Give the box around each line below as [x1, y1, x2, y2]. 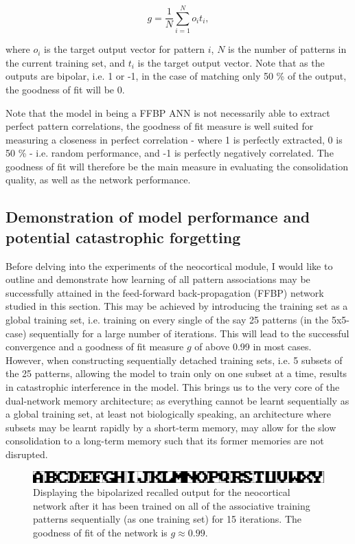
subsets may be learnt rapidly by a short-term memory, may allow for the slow [5, 420, 336, 434]
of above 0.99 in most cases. [194, 339, 312, 354]
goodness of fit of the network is [33, 525, 168, 539]
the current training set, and [5, 55, 126, 69]
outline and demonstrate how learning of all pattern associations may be [5, 272, 310, 286]
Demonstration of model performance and [5, 206, 310, 227]
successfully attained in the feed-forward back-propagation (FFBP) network [5, 285, 324, 299]
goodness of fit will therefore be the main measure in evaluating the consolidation [5, 159, 348, 173]
